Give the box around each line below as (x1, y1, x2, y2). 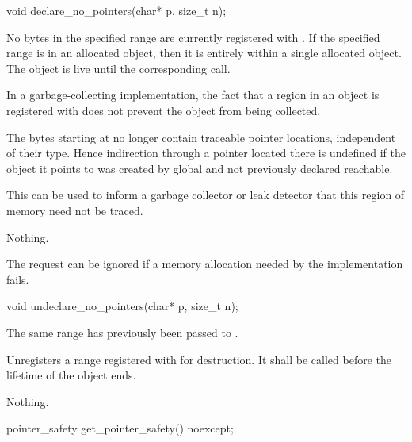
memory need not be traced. (6, 202, 143, 218)
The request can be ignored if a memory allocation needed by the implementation (6, 256, 403, 272)
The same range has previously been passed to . (6, 324, 238, 340)
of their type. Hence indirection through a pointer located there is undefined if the (6, 144, 406, 161)
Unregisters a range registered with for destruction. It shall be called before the (6, 351, 392, 367)
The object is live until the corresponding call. (6, 60, 231, 76)
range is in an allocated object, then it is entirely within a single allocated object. (6, 44, 402, 61)
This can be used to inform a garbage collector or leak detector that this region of (6, 186, 405, 203)
